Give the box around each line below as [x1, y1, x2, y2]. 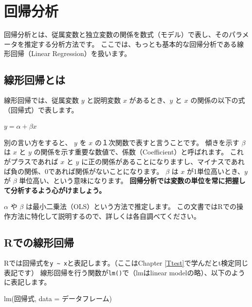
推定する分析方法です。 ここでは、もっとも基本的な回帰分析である [24, 38, 237, 49]
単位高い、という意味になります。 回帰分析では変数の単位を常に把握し [19, 175, 246, 186]
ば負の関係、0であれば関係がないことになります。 [4, 166, 163, 176]
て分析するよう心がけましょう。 [4, 185, 106, 195]
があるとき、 [129, 95, 170, 105]
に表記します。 [4, 277, 51, 287]
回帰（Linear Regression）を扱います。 [10, 48, 131, 58]
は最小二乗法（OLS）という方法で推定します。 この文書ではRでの [25, 201, 236, 211]
